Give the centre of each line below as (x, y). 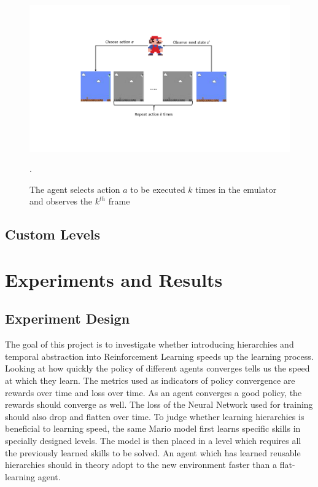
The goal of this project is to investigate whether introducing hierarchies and (149, 344)
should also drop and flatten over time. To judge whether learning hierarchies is (155, 416)
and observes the (61, 201)
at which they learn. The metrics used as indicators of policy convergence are (150, 380)
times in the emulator (236, 189)
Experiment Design (68, 318)
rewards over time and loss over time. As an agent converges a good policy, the (153, 392)
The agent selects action (75, 189)
